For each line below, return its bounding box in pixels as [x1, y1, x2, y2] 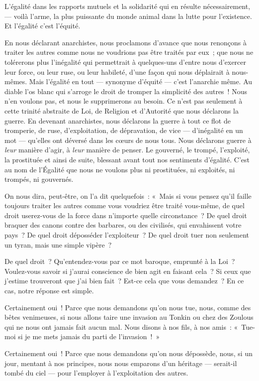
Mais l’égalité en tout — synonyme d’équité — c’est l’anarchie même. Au [29, 76, 253, 87]
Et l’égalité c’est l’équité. [4, 20, 81, 31]
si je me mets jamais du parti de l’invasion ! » [18, 331, 160, 342]
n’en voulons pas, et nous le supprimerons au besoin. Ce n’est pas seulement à [4, 96, 243, 106]
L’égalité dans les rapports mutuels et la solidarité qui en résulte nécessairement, [4, 1, 251, 11]
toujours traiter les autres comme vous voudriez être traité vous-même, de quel [4, 200, 245, 211]
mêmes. [4, 76, 27, 87]
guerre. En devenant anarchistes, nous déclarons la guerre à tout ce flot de [4, 115, 231, 126]
